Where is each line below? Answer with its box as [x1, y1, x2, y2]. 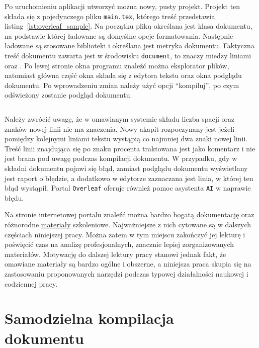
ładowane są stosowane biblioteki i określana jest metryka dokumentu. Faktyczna [5, 40, 254, 51]
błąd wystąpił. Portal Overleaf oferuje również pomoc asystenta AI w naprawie [5, 183, 251, 193]
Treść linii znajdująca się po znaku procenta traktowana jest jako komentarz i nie [5, 143, 255, 153]
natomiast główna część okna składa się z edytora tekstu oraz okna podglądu [5, 70, 242, 80]
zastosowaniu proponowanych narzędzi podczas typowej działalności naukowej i [5, 269, 248, 279]
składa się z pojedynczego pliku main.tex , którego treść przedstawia [5, 11, 215, 21]
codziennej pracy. [5, 278, 58, 289]
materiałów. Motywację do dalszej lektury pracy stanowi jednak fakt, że [5, 248, 226, 259]
